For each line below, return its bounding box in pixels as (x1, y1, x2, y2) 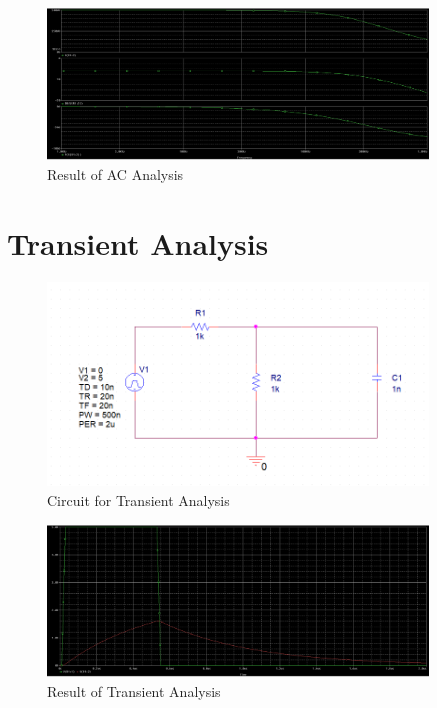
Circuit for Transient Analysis (47, 490, 230, 511)
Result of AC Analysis (47, 164, 184, 184)
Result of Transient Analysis (47, 680, 221, 701)
